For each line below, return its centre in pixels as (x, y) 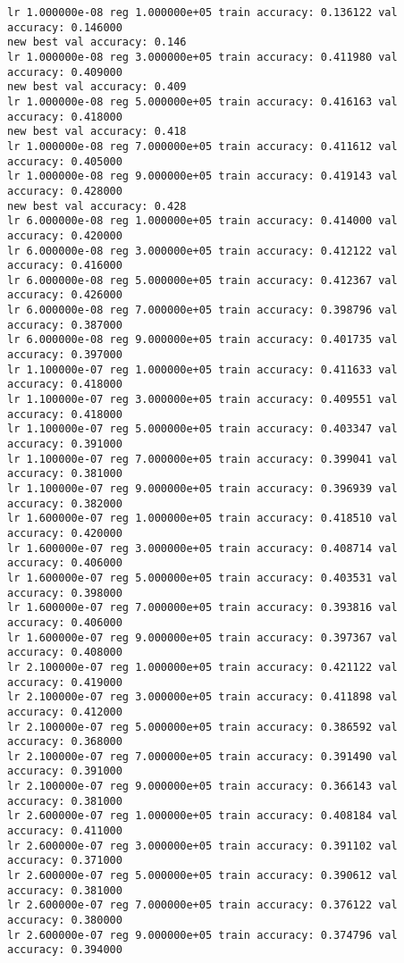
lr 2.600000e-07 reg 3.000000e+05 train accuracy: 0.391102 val (202, 846)
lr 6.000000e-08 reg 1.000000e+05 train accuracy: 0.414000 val (202, 221)
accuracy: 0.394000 (65, 950)
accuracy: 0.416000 (65, 266)
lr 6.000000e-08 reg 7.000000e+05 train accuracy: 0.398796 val (202, 310)
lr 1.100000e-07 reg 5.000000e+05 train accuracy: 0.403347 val (202, 429)
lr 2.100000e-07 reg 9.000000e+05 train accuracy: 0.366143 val (202, 787)
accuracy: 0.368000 (65, 742)
